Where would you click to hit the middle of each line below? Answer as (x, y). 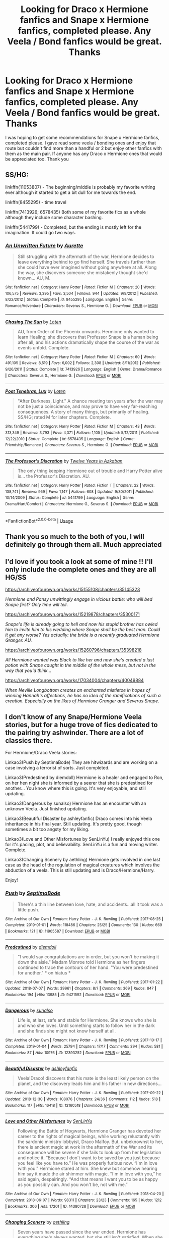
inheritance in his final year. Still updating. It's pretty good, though (73, 824)
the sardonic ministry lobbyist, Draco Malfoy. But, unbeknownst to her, (90, 1142)
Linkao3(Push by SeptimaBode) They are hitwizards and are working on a (81, 762)
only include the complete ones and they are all (81, 569)
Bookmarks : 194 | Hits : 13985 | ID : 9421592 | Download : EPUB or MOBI (68, 995)
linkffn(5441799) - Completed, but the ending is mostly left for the (73, 227)
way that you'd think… (28, 670)
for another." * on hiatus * (44, 973)
